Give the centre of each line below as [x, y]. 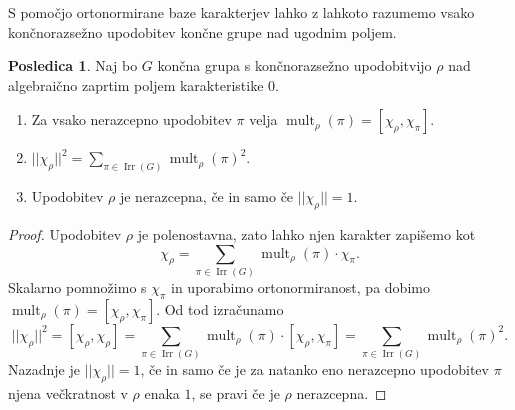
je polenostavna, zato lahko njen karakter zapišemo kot [306, 234]
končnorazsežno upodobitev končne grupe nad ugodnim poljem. [202, 31]
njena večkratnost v [68, 392]
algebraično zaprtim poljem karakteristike [136, 84]
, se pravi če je [235, 392]
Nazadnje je [44, 369]
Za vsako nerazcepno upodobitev [131, 119]
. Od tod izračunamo [220, 308]
